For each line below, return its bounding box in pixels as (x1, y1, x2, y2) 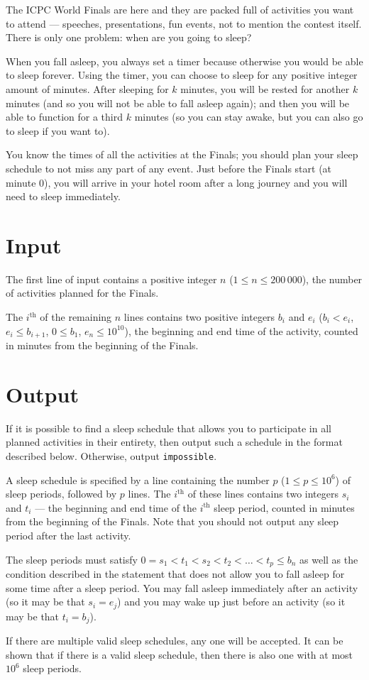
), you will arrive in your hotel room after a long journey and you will (44, 175, 348, 190)
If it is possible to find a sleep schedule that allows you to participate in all (6, 420, 331, 435)
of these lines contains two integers (187, 486, 338, 501)
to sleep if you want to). (6, 123, 110, 138)
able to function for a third (6, 109, 123, 124)
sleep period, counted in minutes (214, 500, 355, 515)
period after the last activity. (6, 528, 131, 543)
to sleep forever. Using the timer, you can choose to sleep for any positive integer (6, 67, 358, 82)
